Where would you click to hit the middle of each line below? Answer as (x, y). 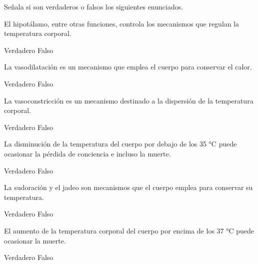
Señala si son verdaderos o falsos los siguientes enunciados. (94, 6)
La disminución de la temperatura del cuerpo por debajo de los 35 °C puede (120, 144)
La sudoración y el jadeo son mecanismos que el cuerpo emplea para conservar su (128, 187)
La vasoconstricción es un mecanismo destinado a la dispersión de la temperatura (129, 100)
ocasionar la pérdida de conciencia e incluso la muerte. (87, 153)
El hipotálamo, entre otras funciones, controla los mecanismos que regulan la (122, 23)
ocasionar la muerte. (35, 240)
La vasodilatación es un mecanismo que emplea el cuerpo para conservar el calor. (128, 67)
